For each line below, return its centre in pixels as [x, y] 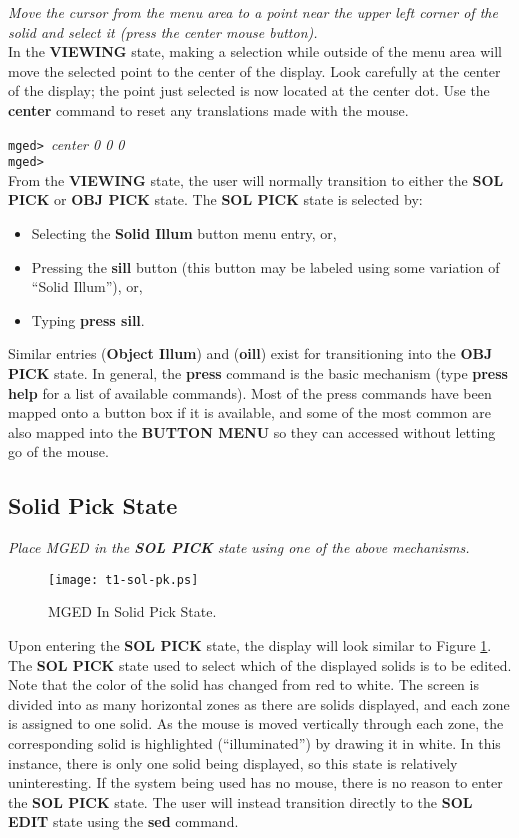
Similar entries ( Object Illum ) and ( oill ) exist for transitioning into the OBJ [250, 353]
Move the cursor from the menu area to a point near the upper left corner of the [253, 12]
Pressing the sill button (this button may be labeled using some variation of [265, 266]
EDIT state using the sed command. [123, 821]
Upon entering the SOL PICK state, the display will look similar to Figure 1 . [250, 645]
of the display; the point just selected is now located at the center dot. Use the [249, 90]
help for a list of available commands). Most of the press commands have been [250, 392]
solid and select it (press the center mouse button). [163, 31]
